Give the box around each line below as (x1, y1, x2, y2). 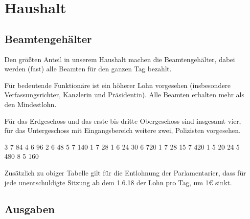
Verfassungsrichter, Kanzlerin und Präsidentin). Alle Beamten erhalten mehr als (4, 89, 244, 100)
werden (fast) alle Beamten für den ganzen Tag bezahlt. (4, 64, 172, 74)
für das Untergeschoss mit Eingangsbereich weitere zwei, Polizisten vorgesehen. (4, 125, 241, 135)
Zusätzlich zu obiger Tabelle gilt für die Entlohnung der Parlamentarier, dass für (4, 167, 246, 177)
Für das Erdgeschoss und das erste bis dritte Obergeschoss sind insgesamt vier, (4, 115, 241, 126)
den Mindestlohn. (4, 99, 57, 109)
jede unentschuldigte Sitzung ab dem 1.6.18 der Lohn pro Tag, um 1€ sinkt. (4, 177, 232, 187)
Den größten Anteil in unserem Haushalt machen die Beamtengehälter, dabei (4, 54, 235, 64)
